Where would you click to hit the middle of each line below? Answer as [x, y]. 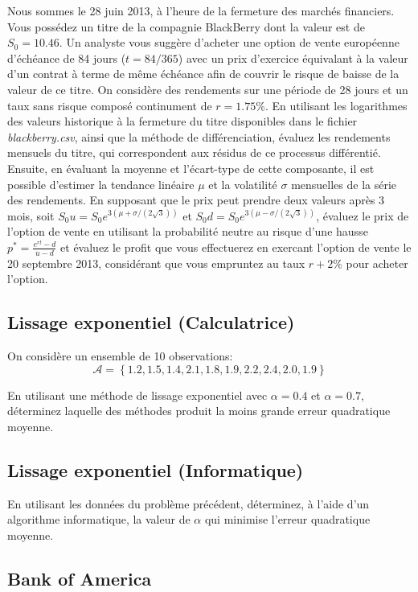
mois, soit [31, 215]
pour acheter [377, 263]
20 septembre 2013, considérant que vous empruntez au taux [156, 263]
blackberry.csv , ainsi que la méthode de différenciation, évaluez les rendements [199, 136]
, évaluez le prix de [363, 215]
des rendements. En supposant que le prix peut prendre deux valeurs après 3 [196, 200]
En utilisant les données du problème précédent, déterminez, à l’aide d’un [189, 503]
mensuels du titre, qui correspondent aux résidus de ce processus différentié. [194, 152]
